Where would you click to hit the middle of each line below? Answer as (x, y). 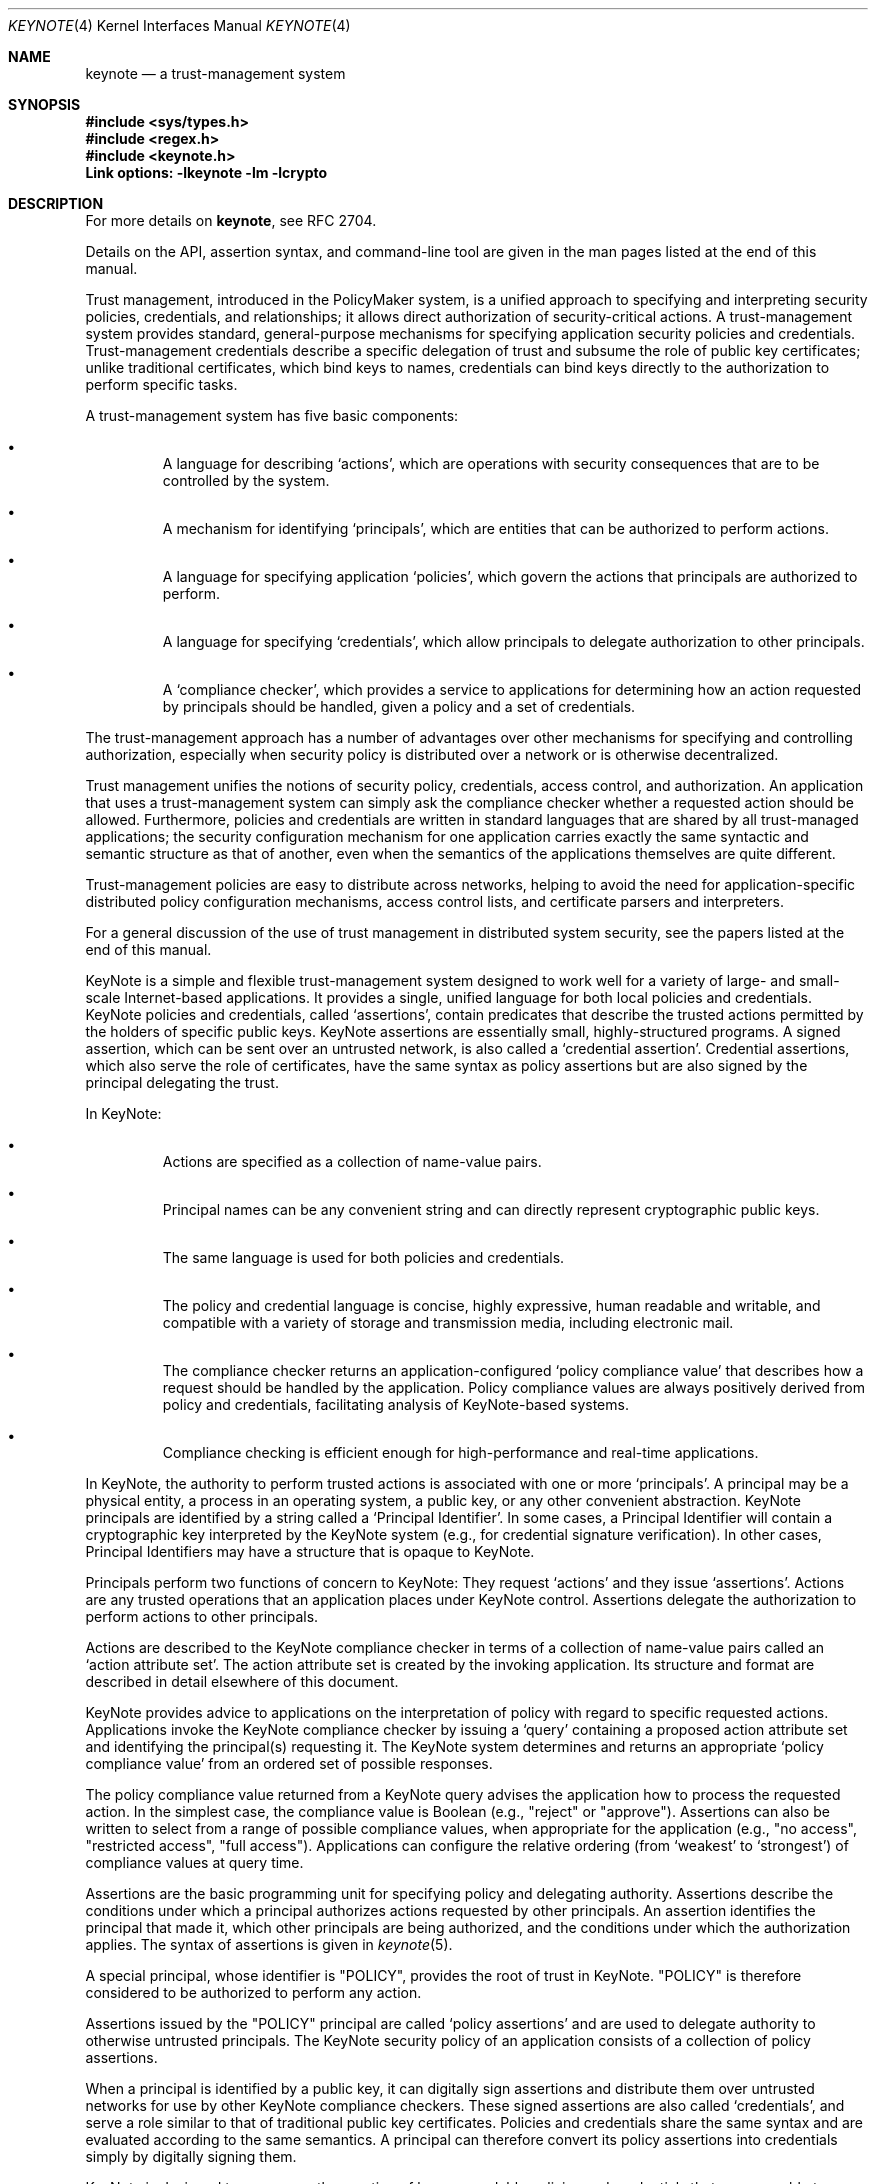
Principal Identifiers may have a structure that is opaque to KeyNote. (310, 1551)
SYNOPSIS (44, 104)
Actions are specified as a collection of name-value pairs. (352, 1161)
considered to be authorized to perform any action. (253, 1992)
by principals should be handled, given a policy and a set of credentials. (399, 706)
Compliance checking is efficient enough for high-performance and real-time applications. (460, 1452)
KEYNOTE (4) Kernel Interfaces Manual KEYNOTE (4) (179, 25)
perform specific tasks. (161, 384)
